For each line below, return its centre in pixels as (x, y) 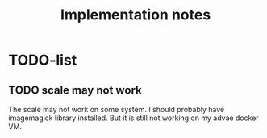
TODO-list (43, 60)
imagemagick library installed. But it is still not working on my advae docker (134, 118)
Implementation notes (136, 15)
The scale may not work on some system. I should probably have (117, 109)
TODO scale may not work (75, 90)
